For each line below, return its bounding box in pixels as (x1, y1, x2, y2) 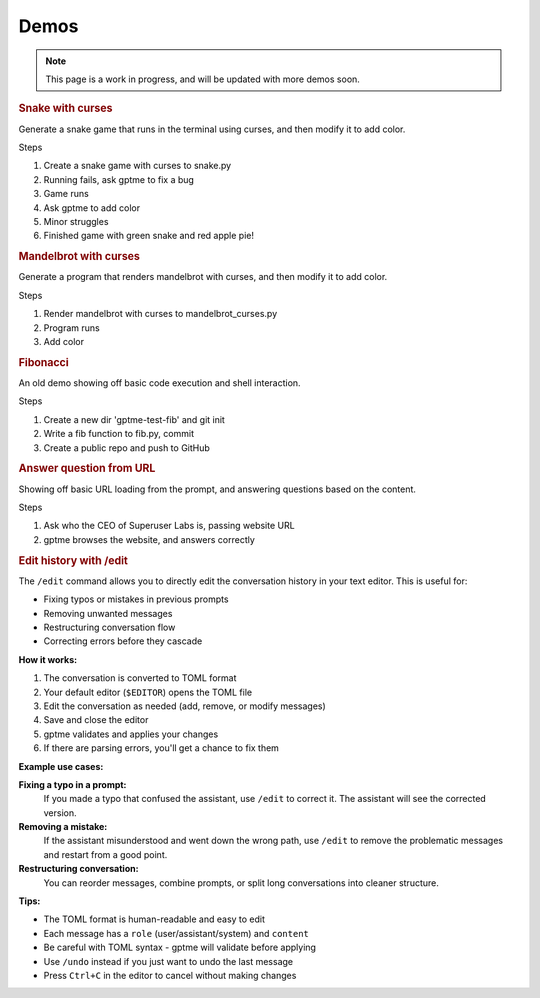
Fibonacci (18, 355, 69, 369)
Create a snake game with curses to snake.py (43, 160, 232, 172)
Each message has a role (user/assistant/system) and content (43, 927, 309, 939)
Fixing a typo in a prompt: (18, 778, 127, 790)
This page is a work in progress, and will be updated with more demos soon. (45, 73, 360, 85)
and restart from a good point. (43, 848, 168, 860)
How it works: (18, 653, 78, 665)
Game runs (43, 188, 89, 200)
